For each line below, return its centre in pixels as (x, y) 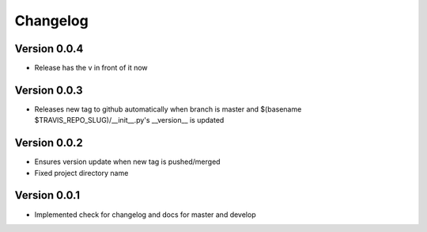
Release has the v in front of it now (91, 68)
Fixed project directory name (81, 173)
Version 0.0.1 (47, 195)
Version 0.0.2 (49, 143)
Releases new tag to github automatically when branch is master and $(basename (168, 109)
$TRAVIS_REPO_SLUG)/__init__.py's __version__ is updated (129, 120)
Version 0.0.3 (49, 90)
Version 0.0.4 (49, 49)
